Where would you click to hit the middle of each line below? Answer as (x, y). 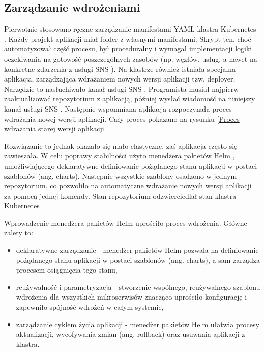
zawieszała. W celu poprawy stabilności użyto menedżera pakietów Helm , (120, 156)
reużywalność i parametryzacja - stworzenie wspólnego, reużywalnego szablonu (138, 287)
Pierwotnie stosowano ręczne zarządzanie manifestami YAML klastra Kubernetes (130, 29)
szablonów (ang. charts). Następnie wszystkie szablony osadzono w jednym (121, 175)
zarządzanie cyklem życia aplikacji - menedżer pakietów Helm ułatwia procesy (138, 324)
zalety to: (19, 233)
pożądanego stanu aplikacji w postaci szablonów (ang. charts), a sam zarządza (138, 260)
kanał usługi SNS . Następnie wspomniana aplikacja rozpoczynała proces (118, 108)
